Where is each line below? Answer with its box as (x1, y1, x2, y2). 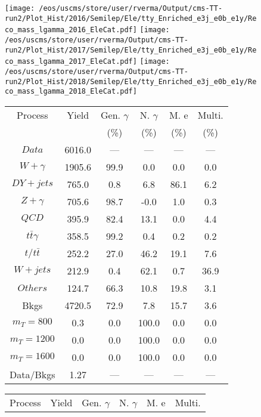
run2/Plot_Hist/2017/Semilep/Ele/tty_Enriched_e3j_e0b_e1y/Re (5, 45, 257, 54)
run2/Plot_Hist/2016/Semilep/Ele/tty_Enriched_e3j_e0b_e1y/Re (5, 14, 257, 23)
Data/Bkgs (10, 367, 55, 381)
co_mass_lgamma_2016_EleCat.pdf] (5, 26, 137, 35)
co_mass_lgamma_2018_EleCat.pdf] (5, 87, 137, 96)
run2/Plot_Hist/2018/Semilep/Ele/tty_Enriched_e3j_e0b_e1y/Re (5, 77, 257, 86)
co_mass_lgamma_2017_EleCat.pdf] (5, 57, 137, 66)
